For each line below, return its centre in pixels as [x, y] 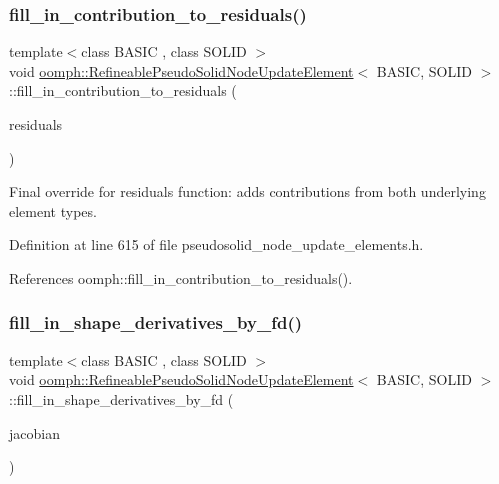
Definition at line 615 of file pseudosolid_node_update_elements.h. [216, 244]
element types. [53, 210]
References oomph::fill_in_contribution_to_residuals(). [181, 277]
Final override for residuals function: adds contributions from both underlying [247, 191]
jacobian [34, 432]
